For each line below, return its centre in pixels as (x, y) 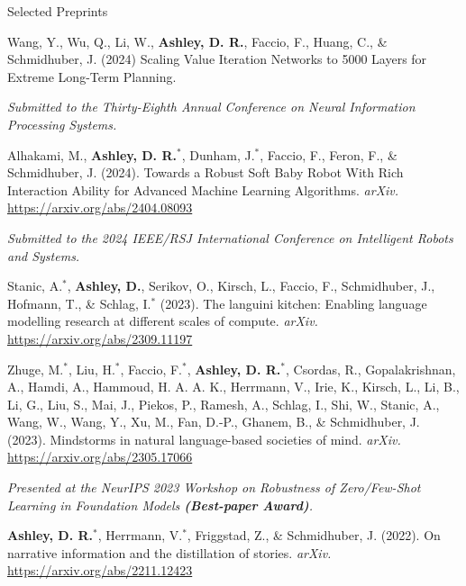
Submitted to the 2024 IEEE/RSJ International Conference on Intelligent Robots (230, 237)
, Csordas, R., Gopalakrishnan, (370, 369)
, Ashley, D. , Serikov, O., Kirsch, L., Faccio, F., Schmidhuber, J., (251, 286)
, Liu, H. (91, 369)
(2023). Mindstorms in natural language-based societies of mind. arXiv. (204, 439)
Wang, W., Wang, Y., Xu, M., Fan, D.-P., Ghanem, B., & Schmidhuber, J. (214, 422)
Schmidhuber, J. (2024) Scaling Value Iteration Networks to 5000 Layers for (217, 59)
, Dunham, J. (218, 154)
